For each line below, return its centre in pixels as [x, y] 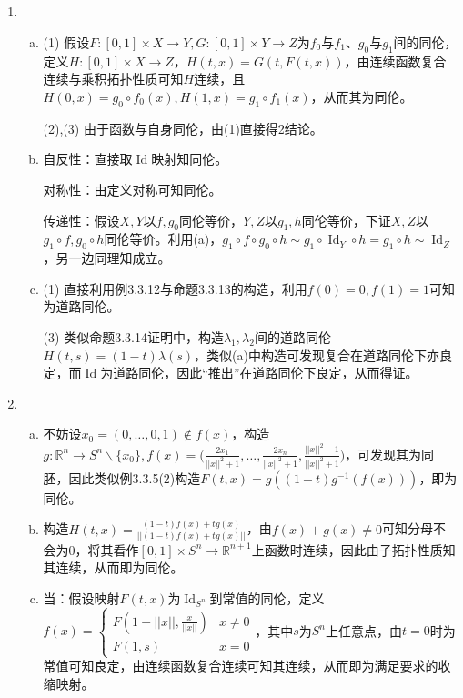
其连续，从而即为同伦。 [113, 567]
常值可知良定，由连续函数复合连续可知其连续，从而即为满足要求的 [241, 666]
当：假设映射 [81, 598]
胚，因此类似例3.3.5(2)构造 [122, 477]
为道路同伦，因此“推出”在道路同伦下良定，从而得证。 [259, 373]
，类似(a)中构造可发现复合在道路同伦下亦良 [323, 354]
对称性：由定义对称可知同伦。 [132, 189]
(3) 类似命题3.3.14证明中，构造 [133, 336]
